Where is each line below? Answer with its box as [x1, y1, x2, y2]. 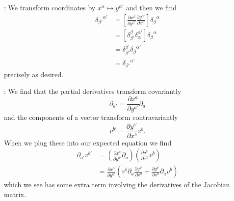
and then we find [126, 2, 177, 12]
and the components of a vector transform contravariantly [4, 112, 178, 122]
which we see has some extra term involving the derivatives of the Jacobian [4, 179, 230, 190]
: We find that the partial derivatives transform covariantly [4, 86, 182, 96]
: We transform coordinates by [4, 2, 96, 12]
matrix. [4, 189, 26, 200]
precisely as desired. [4, 69, 64, 79]
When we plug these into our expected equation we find [4, 137, 172, 147]
